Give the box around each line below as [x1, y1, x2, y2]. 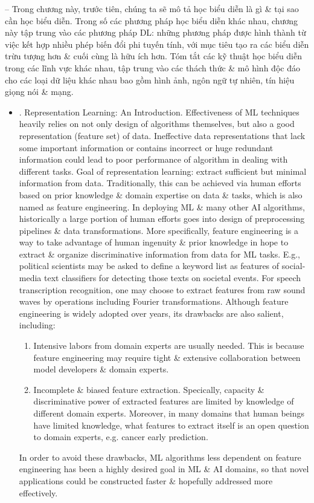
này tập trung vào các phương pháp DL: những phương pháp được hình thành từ [5, 26, 306, 39]
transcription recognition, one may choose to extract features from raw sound [19, 283, 306, 296]
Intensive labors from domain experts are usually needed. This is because [33, 339, 304, 352]
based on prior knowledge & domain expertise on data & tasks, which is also [19, 188, 303, 201]
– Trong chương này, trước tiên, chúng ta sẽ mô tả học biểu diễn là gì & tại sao [5, 2, 299, 15]
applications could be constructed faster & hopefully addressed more [19, 474, 273, 487]
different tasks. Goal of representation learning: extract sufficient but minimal [19, 164, 307, 177]
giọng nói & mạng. [5, 85, 74, 98]
